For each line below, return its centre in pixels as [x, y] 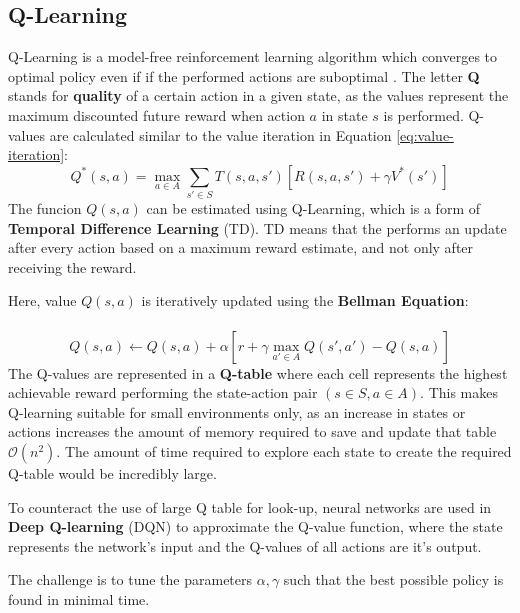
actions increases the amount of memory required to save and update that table [252, 431]
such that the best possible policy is [393, 579]
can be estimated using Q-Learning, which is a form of [313, 208]
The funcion [45, 208]
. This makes [459, 392]
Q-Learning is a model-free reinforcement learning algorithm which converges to [253, 56]
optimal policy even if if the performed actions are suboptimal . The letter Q [244, 75]
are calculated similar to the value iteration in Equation [220, 134]
